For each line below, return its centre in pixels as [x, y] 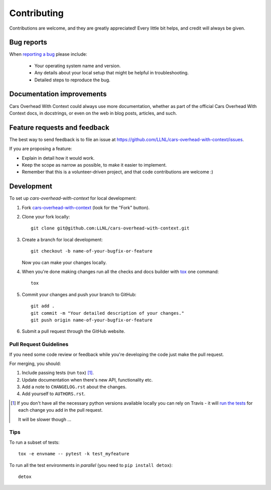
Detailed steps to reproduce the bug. [72, 80]
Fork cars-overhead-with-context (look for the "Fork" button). [86, 207]
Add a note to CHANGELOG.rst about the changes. [74, 387]
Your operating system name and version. [78, 66]
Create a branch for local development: [62, 239]
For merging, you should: [35, 363]
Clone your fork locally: [46, 217]
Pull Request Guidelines [39, 344]
